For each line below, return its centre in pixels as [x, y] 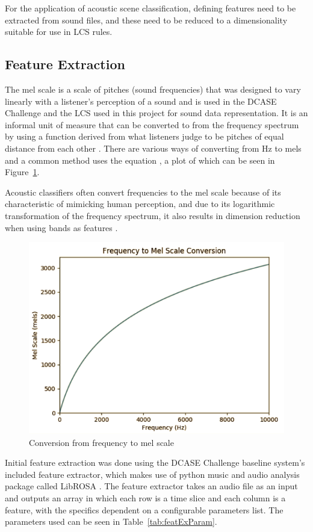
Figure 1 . [22, 172]
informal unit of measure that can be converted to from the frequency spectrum [152, 124]
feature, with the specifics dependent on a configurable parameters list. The [144, 509]
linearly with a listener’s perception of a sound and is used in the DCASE [141, 101]
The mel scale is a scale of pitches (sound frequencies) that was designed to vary [153, 89]
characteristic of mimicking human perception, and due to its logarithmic [140, 204]
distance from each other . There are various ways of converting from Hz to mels [153, 148]
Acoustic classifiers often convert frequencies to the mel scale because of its [143, 192]
